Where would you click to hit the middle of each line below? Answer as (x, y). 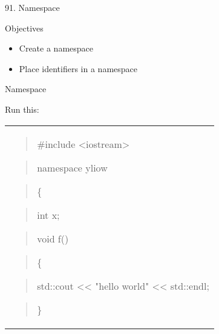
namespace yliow (72, 167)
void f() (53, 238)
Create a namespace (56, 48)
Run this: (22, 109)
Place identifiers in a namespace (78, 68)
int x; (48, 215)
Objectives (24, 28)
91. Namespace (32, 7)
